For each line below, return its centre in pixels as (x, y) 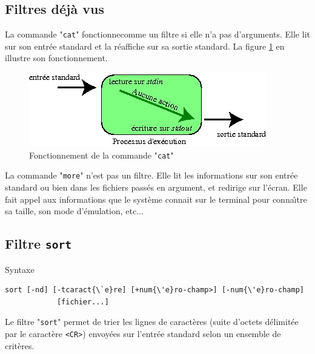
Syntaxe (20, 269)
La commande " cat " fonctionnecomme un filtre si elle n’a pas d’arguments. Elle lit (157, 34)
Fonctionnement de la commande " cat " (101, 155)
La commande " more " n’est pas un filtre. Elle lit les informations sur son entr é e (151, 175)
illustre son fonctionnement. (56, 58)
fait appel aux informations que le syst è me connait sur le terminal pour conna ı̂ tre (156, 199)
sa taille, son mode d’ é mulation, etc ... (74, 211)
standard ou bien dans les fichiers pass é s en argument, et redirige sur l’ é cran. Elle (156, 187)
